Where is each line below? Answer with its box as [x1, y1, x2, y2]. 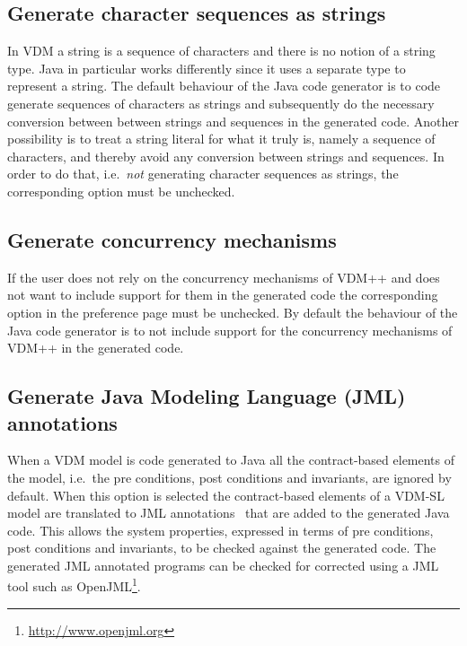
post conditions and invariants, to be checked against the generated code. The [7, 538, 436, 557]
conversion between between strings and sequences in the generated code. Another [7, 111, 459, 130]
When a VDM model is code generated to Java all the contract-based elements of [7, 450, 455, 469]
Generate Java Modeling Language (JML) [7, 382, 406, 410]
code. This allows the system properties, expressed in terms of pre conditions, [7, 520, 434, 539]
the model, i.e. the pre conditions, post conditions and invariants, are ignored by [7, 467, 452, 486]
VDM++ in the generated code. [7, 338, 184, 357]
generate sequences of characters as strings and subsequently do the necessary [7, 93, 435, 112]
